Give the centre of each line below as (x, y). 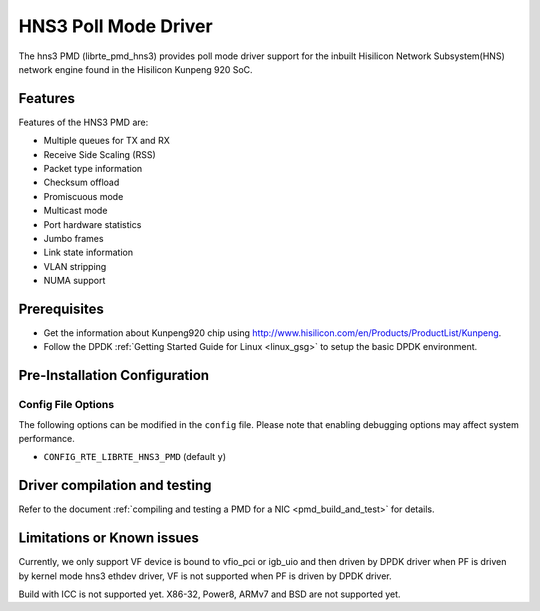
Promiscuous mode (83, 196)
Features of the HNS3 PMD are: (83, 122)
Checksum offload (81, 182)
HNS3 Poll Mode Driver (116, 26)
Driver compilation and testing (115, 485)
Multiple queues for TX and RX (106, 141)
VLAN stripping (75, 266)
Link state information (88, 252)
